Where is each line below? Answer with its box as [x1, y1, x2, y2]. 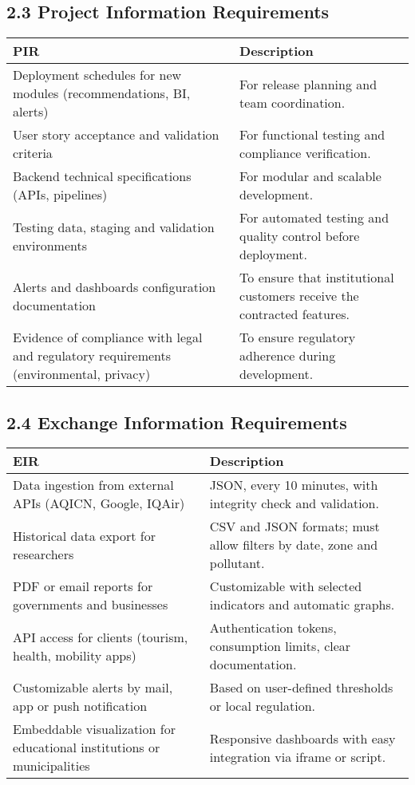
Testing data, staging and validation [13, 217, 215, 236]
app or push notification [13, 696, 148, 716]
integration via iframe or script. [209, 747, 386, 766]
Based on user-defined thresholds [209, 678, 393, 697]
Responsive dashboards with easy [209, 728, 396, 748]
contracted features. [239, 305, 350, 324]
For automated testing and [239, 208, 389, 227]
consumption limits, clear [209, 637, 351, 656]
